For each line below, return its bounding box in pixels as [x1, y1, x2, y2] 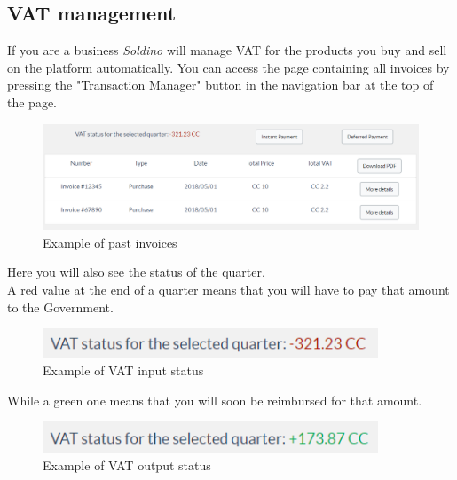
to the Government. [7, 297, 114, 316]
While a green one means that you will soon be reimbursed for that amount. [7, 390, 422, 409]
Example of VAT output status [43, 456, 211, 475]
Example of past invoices [43, 232, 177, 251]
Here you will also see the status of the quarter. [7, 263, 265, 281]
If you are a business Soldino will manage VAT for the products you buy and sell [7, 41, 447, 59]
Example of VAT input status [43, 361, 204, 380]
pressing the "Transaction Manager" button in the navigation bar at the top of [7, 75, 434, 94]
